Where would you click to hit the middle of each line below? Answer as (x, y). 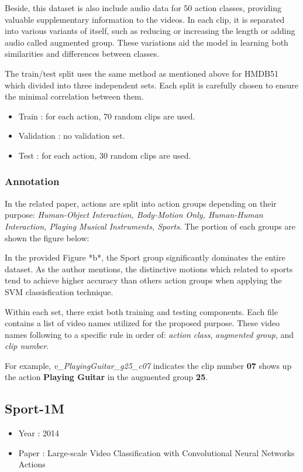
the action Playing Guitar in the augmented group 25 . (106, 377)
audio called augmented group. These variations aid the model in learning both (147, 42)
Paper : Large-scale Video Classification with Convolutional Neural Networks (156, 452)
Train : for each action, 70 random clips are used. (107, 116)
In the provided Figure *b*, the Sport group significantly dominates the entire (145, 257)
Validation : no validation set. (72, 136)
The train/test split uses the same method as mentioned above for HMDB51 (142, 73)
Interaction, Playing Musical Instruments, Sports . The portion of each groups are (150, 226)
